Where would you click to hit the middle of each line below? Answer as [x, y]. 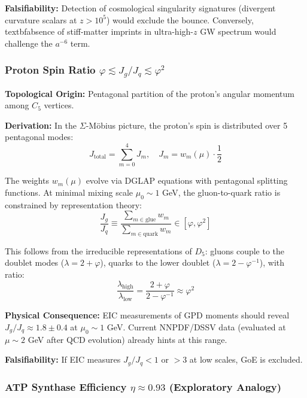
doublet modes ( [35, 262]
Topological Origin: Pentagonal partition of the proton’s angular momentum [150, 93]
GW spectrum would [238, 31]
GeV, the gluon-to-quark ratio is [221, 192]
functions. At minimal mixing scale [69, 192]
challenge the [29, 43]
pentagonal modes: [39, 137]
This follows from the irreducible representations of [98, 250]
